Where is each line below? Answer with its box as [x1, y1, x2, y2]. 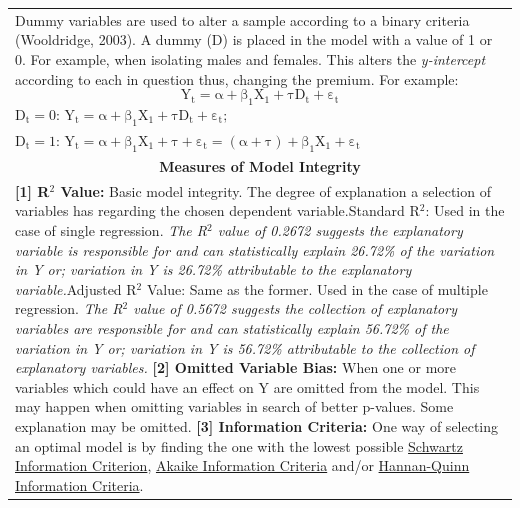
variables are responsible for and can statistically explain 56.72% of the [15, 318, 449, 339]
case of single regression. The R [15, 220, 208, 241]
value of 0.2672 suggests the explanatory [217, 220, 463, 241]
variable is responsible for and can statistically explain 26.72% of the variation [15, 239, 495, 260]
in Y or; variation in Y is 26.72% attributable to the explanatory [15, 259, 412, 280]
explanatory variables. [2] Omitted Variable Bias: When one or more [15, 357, 457, 378]
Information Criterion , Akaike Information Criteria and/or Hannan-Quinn [15, 455, 470, 476]
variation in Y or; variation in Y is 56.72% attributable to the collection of [15, 337, 475, 358]
